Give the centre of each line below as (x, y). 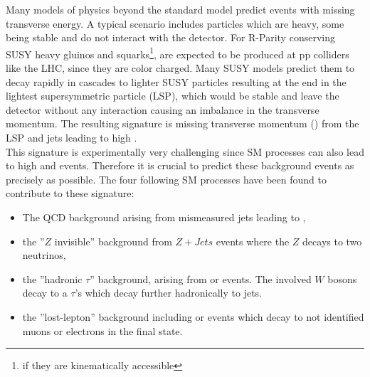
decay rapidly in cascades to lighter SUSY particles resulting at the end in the (176, 81)
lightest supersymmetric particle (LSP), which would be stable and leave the (173, 96)
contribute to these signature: (70, 193)
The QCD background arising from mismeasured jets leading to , (164, 217)
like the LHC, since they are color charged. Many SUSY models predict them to (180, 68)
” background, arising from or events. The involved (201, 278)
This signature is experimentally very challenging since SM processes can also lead (185, 151)
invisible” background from (113, 241)
